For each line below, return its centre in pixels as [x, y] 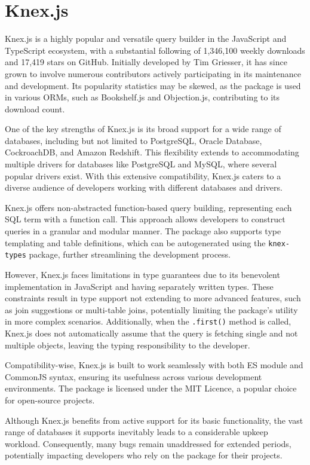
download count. [35, 108]
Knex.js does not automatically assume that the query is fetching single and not [151, 333]
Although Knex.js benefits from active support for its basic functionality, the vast [154, 420]
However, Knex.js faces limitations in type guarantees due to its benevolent [142, 274]
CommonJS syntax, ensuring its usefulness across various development [133, 376]
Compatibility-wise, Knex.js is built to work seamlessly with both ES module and [154, 365]
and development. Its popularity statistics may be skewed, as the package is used [153, 85]
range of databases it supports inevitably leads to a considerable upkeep [136, 432]
